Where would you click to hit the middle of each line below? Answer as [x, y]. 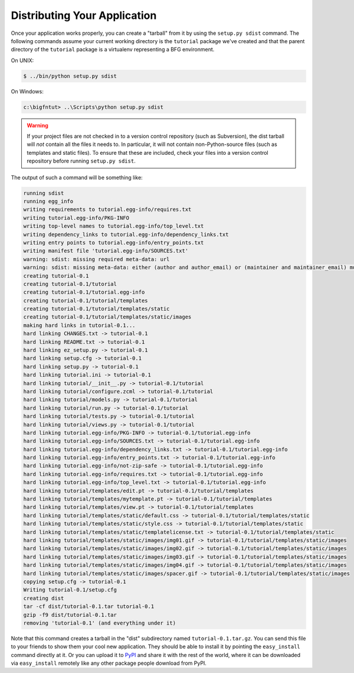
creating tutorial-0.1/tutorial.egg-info [84, 292]
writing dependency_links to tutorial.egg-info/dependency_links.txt [126, 234]
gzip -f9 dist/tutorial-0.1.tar [70, 615]
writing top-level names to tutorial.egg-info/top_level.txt [114, 226]
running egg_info [48, 201]
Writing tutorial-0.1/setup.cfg [70, 590]
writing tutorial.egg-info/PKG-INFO [76, 218]
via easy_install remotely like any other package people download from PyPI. [109, 663]
